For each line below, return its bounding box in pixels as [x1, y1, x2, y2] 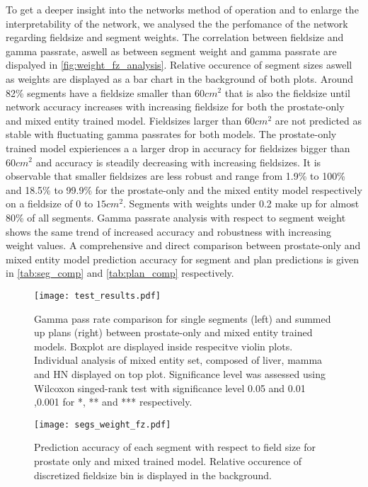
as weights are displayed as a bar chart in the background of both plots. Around [6, 71, 353, 86]
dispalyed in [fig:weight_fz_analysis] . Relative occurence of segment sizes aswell [6, 57, 352, 72]
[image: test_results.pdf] [34, 290, 161, 301]
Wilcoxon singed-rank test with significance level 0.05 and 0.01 [34, 380, 306, 395]
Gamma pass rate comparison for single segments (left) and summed [34, 311, 331, 326]
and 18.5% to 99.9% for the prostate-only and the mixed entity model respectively [6, 182, 362, 197]
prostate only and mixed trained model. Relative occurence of [34, 453, 301, 468]
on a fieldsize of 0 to [6, 196, 93, 211]
